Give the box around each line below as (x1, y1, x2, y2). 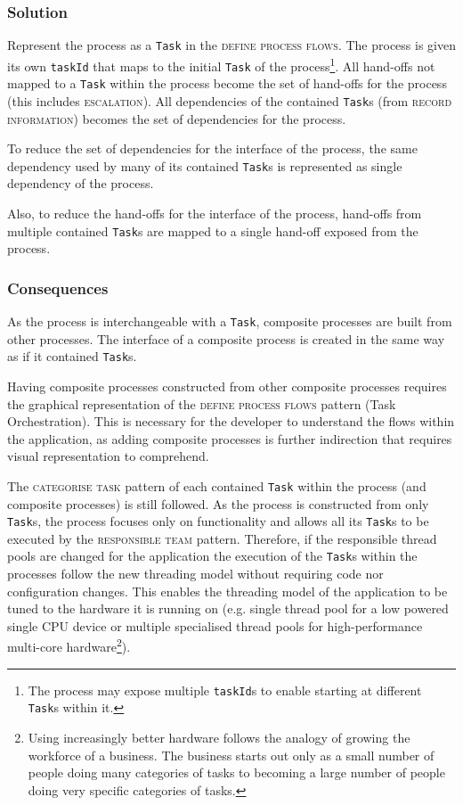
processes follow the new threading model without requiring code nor (7, 564, 384, 583)
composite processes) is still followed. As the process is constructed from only (7, 494, 429, 513)
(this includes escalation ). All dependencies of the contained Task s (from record (7, 91, 452, 110)
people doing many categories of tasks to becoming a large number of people (28, 763, 445, 782)
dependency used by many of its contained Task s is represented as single (7, 156, 402, 175)
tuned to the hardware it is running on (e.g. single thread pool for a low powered (7, 599, 449, 618)
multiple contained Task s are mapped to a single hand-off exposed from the (7, 221, 418, 240)
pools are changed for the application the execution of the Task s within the (7, 546, 418, 565)
